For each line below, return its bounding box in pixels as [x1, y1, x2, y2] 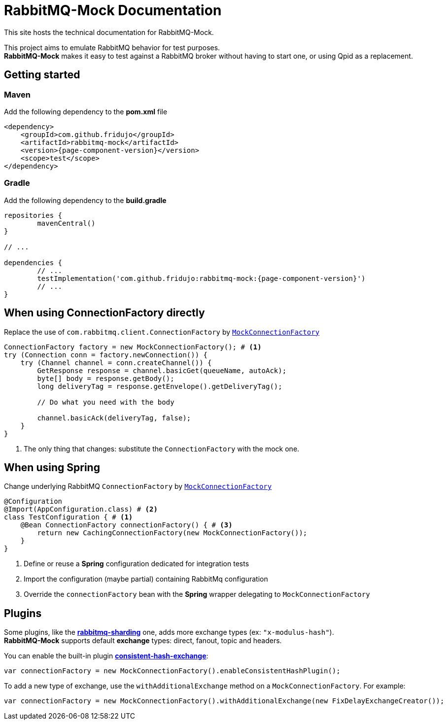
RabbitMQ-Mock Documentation [4, 2, 222, 19]
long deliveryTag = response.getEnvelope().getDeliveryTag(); [37, 382, 282, 390]
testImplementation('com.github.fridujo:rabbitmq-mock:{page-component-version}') [37, 274, 366, 282]
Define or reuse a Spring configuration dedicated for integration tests [24, 559, 249, 568]
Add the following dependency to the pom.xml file [4, 107, 168, 116]
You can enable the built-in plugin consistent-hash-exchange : [4, 652, 208, 660]
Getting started [4, 69, 80, 81]
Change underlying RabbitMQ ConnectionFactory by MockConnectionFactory [4, 482, 272, 491]
